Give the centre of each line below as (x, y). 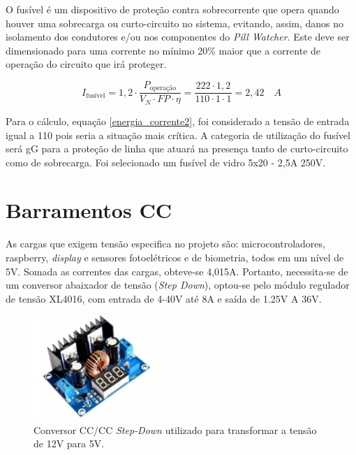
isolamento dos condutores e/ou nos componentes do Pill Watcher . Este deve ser (178, 37)
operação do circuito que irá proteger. (86, 64)
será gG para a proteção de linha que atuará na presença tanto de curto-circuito (177, 149)
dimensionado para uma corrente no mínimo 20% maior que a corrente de (163, 50)
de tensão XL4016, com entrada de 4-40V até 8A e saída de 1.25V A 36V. (164, 298)
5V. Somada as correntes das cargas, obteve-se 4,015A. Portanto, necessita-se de (177, 271)
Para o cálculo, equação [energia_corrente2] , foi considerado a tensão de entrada (178, 121)
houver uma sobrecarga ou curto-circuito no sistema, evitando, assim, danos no (175, 23)
